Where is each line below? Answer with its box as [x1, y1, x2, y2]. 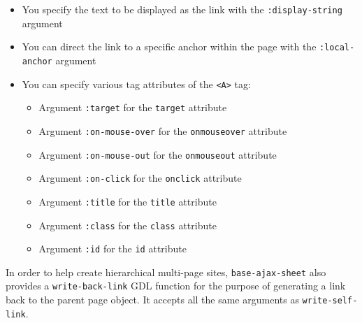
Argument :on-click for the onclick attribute [38, 171, 242, 185]
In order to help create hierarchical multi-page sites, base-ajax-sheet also [6, 264, 326, 279]
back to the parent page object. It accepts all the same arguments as [6, 292, 299, 307]
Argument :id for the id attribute [38, 241, 187, 256]
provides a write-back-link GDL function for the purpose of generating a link [6, 278, 346, 293]
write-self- [302, 296, 358, 306]
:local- [319, 43, 355, 53]
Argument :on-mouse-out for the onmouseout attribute [38, 147, 277, 161]
